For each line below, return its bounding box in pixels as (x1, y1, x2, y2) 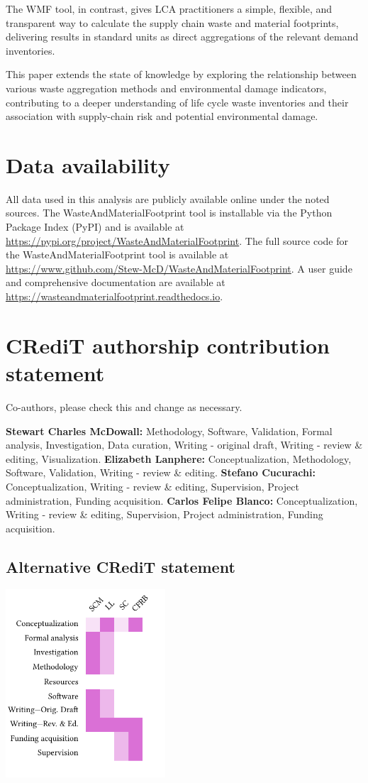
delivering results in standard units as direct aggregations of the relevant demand (6, 29, 359, 44)
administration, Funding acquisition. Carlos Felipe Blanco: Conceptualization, (6, 493, 358, 508)
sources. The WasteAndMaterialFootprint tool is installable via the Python (6, 205, 333, 220)
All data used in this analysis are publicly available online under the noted (6, 191, 330, 206)
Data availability (6, 150, 170, 179)
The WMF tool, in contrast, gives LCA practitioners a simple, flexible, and (6, 1, 333, 16)
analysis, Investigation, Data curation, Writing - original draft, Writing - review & (6, 437, 363, 452)
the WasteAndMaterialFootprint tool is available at (6, 247, 229, 262)
